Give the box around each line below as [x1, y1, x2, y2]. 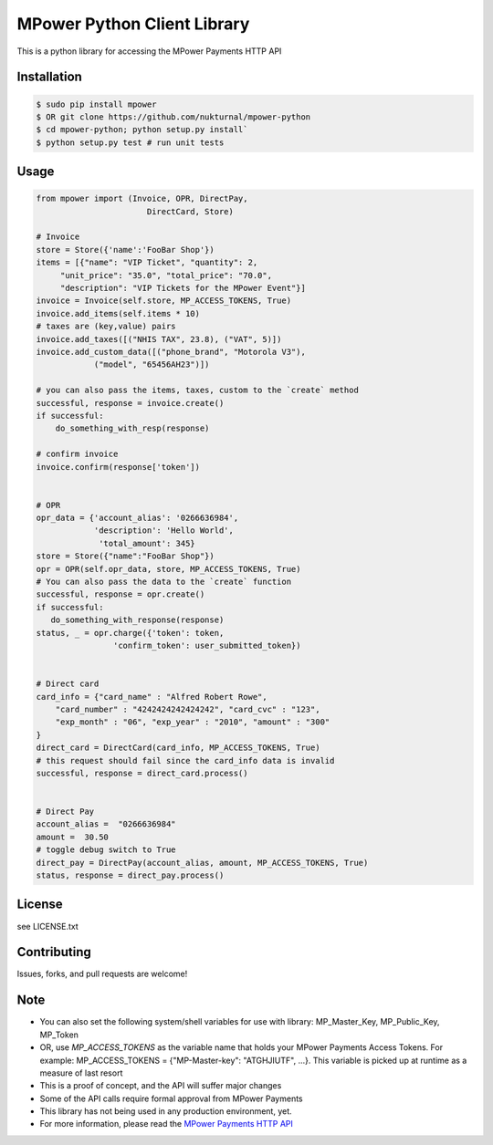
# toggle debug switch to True [36, 845, 177, 855]
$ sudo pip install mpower [36, 99, 157, 109]
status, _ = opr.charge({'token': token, [36, 628, 225, 638]
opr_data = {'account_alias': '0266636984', [36, 513, 239, 524]
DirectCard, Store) [146, 206, 235, 216]
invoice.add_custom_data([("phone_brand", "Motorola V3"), [36, 347, 306, 357]
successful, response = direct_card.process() [36, 767, 248, 778]
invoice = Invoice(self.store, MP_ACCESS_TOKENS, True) [36, 296, 292, 306]
